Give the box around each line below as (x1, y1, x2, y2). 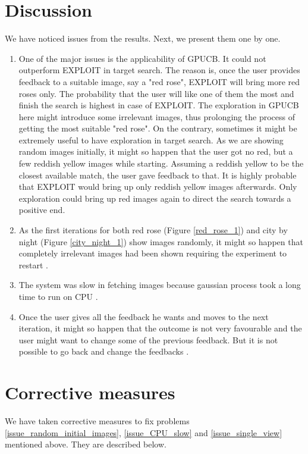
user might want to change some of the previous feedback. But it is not (18, 333, 278, 346)
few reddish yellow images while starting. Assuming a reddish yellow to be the (18, 157, 304, 170)
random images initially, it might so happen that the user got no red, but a (18, 145, 293, 158)
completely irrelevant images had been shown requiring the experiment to (18, 247, 287, 259)
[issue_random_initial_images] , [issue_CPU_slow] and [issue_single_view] (5, 426, 282, 439)
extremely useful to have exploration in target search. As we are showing (18, 133, 284, 146)
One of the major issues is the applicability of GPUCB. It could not (18, 52, 266, 64)
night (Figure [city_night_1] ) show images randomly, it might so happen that (18, 235, 303, 248)
